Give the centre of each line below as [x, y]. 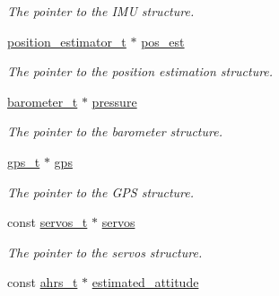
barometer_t [43, 101]
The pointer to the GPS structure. [101, 192]
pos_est [163, 41]
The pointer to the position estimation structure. [140, 71]
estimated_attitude [145, 282]
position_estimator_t [67, 41]
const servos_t [48, 222]
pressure [114, 101]
